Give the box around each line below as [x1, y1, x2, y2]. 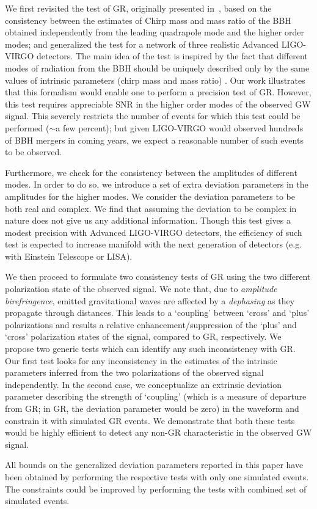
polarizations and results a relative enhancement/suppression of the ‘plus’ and [5, 318, 297, 331]
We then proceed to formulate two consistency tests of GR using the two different [5, 270, 311, 283]
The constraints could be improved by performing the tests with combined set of [5, 482, 307, 495]
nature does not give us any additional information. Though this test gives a [5, 214, 291, 227]
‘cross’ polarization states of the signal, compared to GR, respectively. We [5, 330, 282, 343]
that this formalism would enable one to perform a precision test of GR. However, [5, 86, 312, 98]
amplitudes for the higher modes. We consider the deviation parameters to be [5, 189, 295, 202]
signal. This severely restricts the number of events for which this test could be [5, 109, 301, 122]
